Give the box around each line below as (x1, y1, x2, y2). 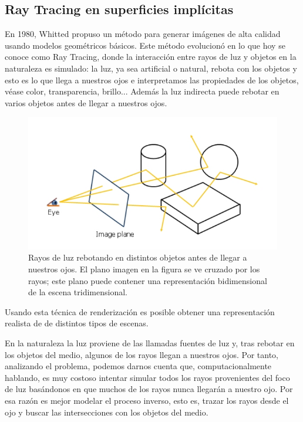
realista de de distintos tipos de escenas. (5, 317, 149, 329)
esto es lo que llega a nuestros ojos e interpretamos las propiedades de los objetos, (5, 73, 299, 86)
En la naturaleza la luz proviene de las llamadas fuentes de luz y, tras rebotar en (5, 337, 295, 349)
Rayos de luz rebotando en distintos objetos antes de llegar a (28, 251, 247, 264)
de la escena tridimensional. (28, 286, 127, 298)
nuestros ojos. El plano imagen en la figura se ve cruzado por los (28, 263, 260, 275)
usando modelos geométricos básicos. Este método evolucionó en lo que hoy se (5, 39, 285, 51)
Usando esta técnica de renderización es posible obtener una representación (5, 305, 275, 318)
